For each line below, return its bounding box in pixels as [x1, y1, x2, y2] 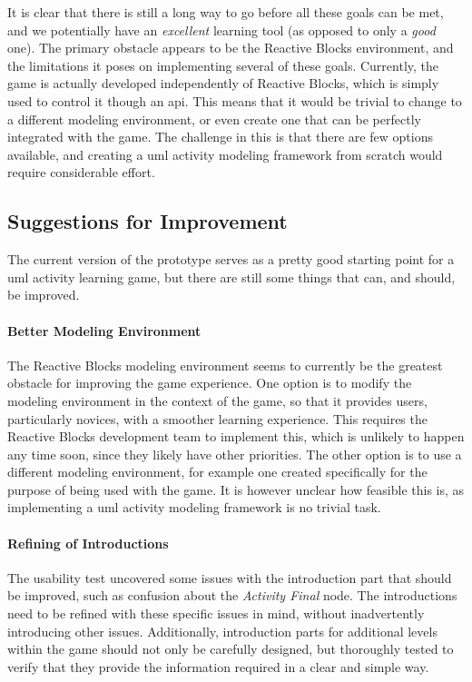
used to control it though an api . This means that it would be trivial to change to [7, 91, 462, 110]
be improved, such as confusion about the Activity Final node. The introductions [7, 586, 457, 605]
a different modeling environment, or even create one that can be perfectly [7, 109, 421, 128]
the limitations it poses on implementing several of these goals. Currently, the [7, 55, 439, 74]
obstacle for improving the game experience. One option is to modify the [7, 373, 412, 392]
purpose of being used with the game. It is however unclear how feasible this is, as [7, 479, 465, 499]
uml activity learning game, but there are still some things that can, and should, [7, 267, 456, 286]
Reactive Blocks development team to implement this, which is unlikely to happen [7, 427, 465, 446]
